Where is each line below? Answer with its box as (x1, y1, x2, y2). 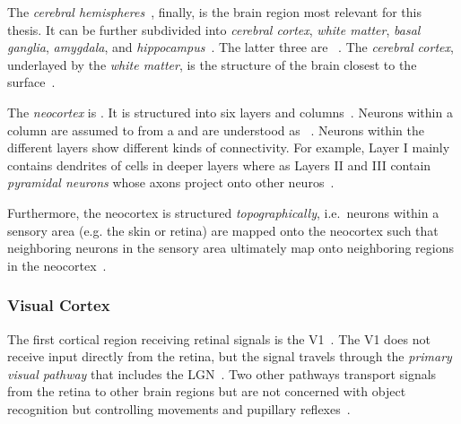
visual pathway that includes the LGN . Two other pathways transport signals (7, 364, 437, 383)
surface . (7, 73, 56, 91)
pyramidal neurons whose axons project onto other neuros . (7, 173, 335, 192)
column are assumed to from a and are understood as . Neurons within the (7, 120, 424, 139)
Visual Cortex (7, 294, 110, 316)
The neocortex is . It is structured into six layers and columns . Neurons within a (7, 102, 453, 121)
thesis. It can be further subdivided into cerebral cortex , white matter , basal (7, 20, 421, 39)
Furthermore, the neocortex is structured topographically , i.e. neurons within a (7, 203, 439, 221)
